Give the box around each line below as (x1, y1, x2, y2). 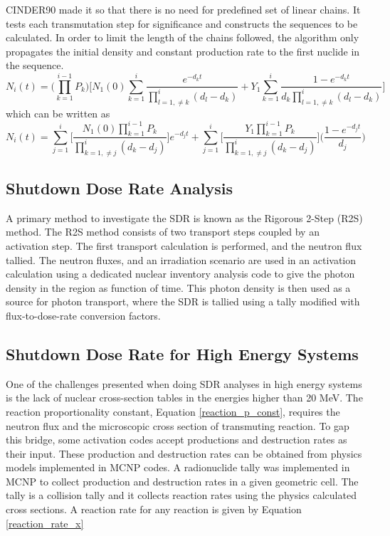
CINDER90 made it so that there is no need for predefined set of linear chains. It (6, 2, 361, 16)
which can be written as (6, 105, 110, 120)
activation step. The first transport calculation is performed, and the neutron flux (6, 238, 362, 253)
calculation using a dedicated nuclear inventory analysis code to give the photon (6, 266, 355, 281)
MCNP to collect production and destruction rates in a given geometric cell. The (6, 473, 359, 488)
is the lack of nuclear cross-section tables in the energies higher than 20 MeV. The (6, 390, 363, 405)
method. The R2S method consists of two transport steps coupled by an (6, 224, 320, 239)
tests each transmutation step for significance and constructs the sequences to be (6, 16, 358, 31)
